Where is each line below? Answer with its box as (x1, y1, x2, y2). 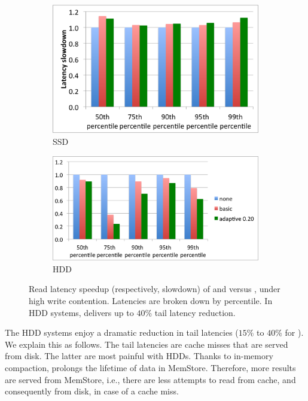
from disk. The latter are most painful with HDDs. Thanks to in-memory (5, 350, 273, 362)
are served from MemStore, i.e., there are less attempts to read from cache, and (5, 373, 296, 385)
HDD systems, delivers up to (29, 306, 134, 318)
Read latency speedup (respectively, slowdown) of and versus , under (29, 282, 280, 295)
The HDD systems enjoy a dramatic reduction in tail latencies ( (5, 326, 239, 339)
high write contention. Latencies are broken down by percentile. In (29, 294, 273, 306)
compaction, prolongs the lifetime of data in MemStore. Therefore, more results (5, 361, 296, 373)
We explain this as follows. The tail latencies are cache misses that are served (5, 338, 288, 350)
